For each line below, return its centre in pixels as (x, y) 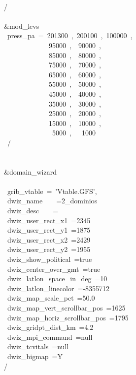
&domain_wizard (31, 171)
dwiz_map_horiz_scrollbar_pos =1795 (68, 317)
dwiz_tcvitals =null (38, 346)
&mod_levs (22, 26)
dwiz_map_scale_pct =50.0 (51, 298)
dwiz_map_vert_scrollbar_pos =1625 (66, 308)
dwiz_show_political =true (50, 259)
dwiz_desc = (33, 211)
